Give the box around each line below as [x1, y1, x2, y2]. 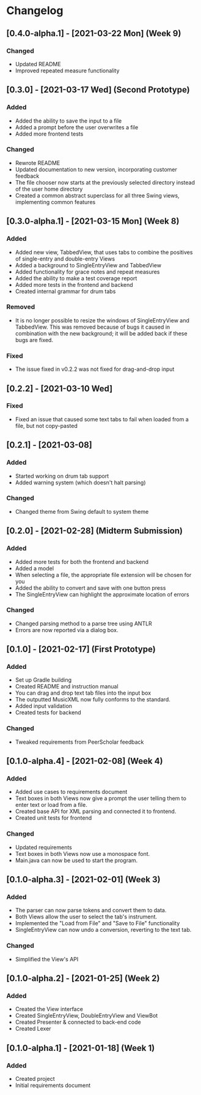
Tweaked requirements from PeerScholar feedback [15, 738, 144, 746]
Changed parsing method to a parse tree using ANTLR [15, 620, 153, 627]
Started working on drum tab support [15, 472, 109, 479]
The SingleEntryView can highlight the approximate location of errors [15, 590, 189, 598]
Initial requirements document [15, 1082, 91, 1089]
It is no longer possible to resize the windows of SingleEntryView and [15, 316, 189, 324]
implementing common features [15, 198, 96, 205]
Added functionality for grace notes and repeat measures [15, 268, 160, 275]
